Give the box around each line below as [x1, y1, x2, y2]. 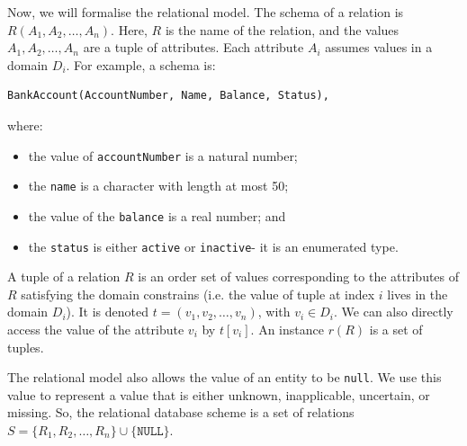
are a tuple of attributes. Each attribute [83, 38, 304, 57]
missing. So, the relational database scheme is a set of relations [7, 403, 355, 422]
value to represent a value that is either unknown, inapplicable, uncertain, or [7, 385, 430, 404]
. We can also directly [334, 302, 454, 321]
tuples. [7, 337, 44, 356]
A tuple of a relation [7, 267, 121, 286]
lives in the [387, 284, 448, 303]
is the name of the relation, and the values [165, 20, 400, 39]
